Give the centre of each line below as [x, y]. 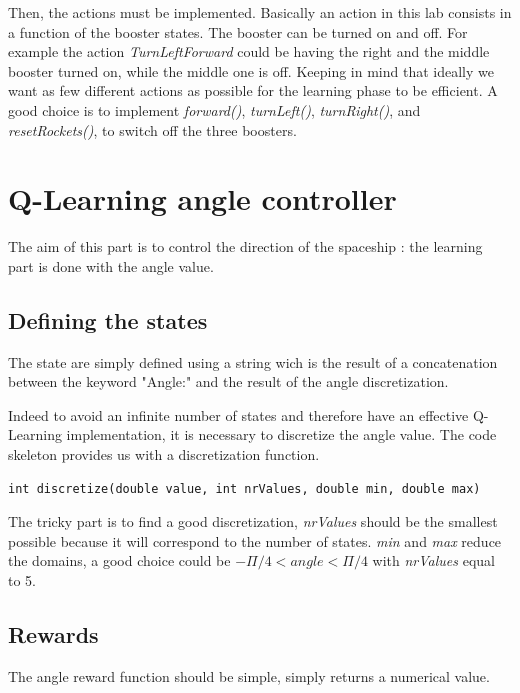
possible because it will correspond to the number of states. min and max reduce [255, 540]
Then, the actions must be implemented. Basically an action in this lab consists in [260, 12]
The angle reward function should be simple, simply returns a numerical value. [249, 675]
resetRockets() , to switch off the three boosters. [152, 129]
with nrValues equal [433, 560]
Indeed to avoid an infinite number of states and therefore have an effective [238, 414]
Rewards [53, 634]
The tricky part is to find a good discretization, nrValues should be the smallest [253, 521]
